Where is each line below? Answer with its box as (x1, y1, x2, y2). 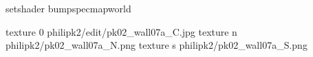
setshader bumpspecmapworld (6, 1, 131, 15)
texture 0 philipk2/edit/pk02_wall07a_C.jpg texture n (6, 24, 237, 38)
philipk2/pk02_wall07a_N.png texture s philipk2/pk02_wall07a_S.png (6, 38, 307, 52)
